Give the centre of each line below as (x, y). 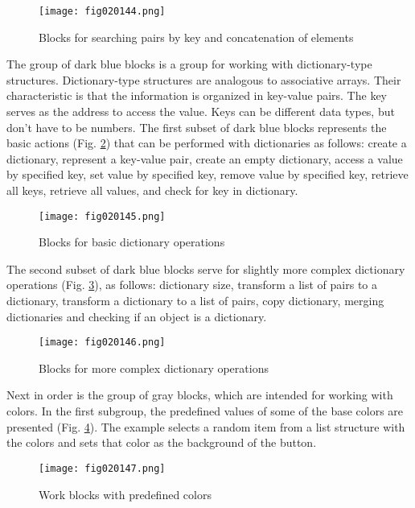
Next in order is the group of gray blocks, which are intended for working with (200, 395)
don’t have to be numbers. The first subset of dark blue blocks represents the (197, 127)
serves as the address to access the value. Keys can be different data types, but (201, 112)
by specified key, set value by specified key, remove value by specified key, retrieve (207, 174)
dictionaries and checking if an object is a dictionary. (137, 316)
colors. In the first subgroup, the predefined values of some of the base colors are (205, 411)
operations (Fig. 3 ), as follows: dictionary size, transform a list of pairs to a (192, 285)
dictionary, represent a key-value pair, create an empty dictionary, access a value (205, 158)
